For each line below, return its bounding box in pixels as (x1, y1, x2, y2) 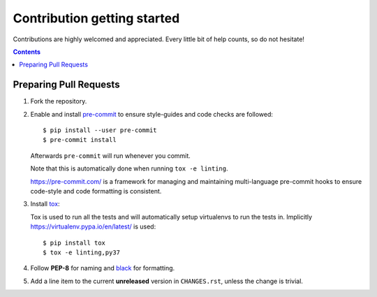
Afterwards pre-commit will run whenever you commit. (30, 151, 191, 160)
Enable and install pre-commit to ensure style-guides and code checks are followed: (30, 110, 274, 118)
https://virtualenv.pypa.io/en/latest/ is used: (30, 222, 156, 231)
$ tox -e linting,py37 (43, 248, 121, 256)
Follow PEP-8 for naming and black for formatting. (30, 264, 175, 273)
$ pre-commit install (43, 136, 117, 144)
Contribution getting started (13, 10, 180, 26)
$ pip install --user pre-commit (43, 126, 157, 134)
